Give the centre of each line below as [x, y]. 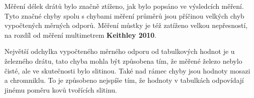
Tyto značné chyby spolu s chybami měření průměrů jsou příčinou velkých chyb [125, 15]
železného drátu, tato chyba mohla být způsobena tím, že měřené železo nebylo [123, 61]
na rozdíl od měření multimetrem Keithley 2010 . [81, 35]
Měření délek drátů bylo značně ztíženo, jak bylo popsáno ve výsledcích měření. [124, 6]
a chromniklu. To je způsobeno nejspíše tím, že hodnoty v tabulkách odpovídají [124, 80]
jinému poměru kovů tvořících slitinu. [61, 89]
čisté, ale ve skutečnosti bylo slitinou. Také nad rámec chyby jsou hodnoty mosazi [127, 70]
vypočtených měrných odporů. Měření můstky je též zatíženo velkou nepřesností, [126, 25]
